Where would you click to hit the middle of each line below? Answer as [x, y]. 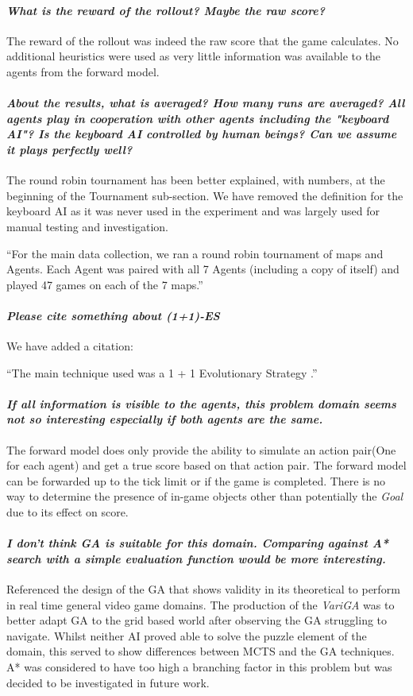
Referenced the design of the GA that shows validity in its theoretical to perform [203, 589]
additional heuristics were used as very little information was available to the [194, 56]
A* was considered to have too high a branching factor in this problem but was [199, 667]
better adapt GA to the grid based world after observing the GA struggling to [197, 620]
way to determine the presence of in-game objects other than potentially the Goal [205, 496]
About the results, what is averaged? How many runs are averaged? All [206, 103]
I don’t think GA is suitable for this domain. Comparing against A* [198, 543]
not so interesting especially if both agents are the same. [165, 419]
